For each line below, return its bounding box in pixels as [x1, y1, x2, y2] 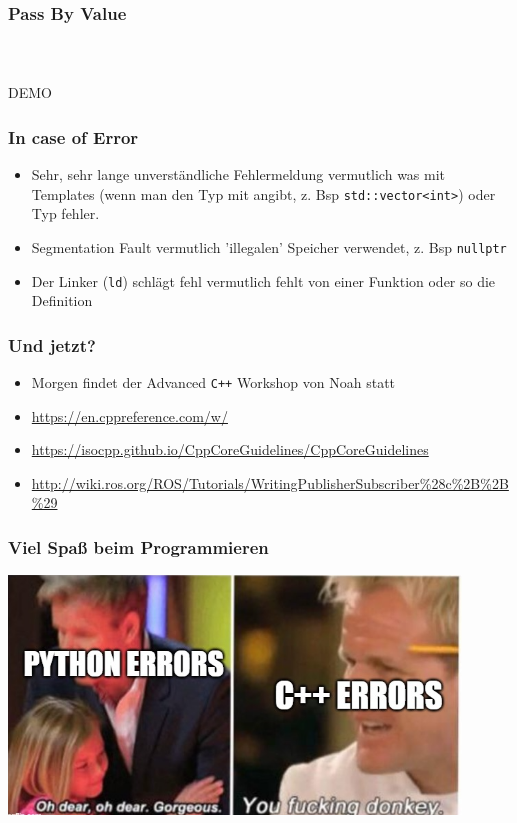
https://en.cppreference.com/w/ [31, 405, 228, 426]
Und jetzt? [8, 332, 96, 357]
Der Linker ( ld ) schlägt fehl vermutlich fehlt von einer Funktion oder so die [31, 270, 496, 291]
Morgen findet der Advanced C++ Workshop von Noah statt [31, 372, 396, 392]
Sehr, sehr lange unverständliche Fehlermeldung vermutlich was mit [31, 164, 446, 185]
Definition [31, 290, 93, 311]
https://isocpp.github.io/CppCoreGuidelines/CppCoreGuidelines [31, 439, 429, 460]
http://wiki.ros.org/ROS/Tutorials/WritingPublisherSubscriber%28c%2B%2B [31, 472, 509, 493]
